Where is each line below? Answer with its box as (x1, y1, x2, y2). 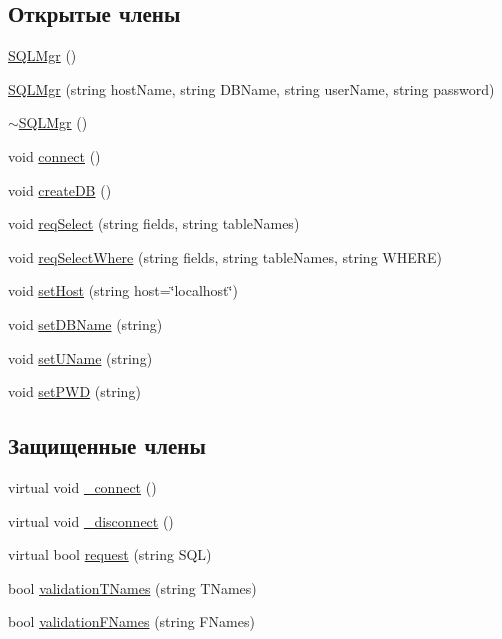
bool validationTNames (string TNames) (8, 577, 257, 598)
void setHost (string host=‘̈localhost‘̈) (8, 280, 238, 301)
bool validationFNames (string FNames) (8, 611, 255, 632)
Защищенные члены (8, 430, 206, 461)
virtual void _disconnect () (8, 510, 174, 531)
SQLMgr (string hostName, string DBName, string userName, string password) (8, 78, 495, 99)
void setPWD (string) (8, 381, 141, 402)
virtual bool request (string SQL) (8, 544, 212, 565)
